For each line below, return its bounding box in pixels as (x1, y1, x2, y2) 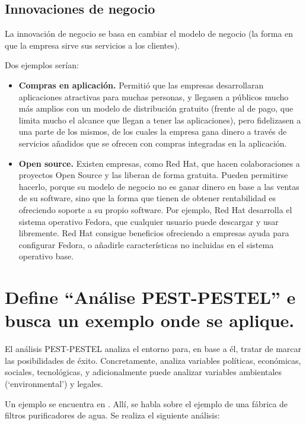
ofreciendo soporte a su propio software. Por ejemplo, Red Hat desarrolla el (18, 203, 292, 215)
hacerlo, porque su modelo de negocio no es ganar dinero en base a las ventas (18, 180, 299, 192)
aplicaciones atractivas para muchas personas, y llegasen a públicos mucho (18, 90, 289, 103)
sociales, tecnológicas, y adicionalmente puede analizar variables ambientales (5, 366, 282, 378)
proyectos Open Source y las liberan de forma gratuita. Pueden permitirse (18, 169, 288, 181)
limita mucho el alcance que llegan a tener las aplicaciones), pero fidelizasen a (18, 113, 301, 126)
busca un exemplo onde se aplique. (5, 308, 295, 332)
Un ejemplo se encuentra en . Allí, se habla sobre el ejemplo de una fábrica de (5, 397, 288, 410)
